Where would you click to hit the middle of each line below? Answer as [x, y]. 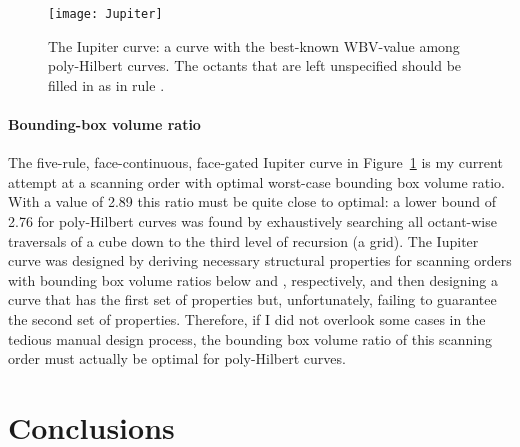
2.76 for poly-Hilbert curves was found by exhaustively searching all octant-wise [252, 221]
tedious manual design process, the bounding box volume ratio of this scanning [250, 338]
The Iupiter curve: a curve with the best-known [194, 45]
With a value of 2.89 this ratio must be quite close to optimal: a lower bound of [252, 201]
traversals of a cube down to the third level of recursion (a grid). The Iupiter [243, 240]
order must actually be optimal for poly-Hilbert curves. [177, 358]
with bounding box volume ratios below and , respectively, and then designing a [253, 279]
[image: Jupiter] [105, 14]
